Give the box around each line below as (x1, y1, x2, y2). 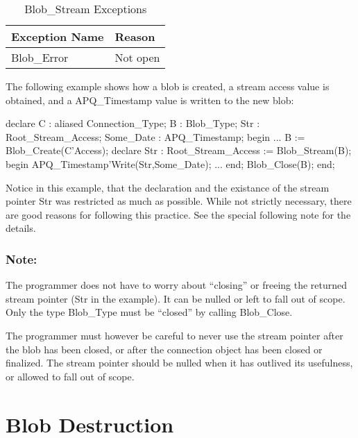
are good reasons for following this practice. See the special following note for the (6, 207, 351, 221)
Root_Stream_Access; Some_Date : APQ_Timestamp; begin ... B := (6, 129, 305, 144)
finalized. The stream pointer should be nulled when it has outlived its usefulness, (6, 355, 353, 370)
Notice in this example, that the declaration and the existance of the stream (6, 180, 330, 194)
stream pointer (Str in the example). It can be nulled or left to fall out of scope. (6, 291, 346, 305)
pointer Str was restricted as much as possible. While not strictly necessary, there (6, 194, 352, 208)
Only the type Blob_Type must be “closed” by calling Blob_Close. (6, 305, 293, 319)
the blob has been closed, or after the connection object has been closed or (6, 342, 323, 356)
